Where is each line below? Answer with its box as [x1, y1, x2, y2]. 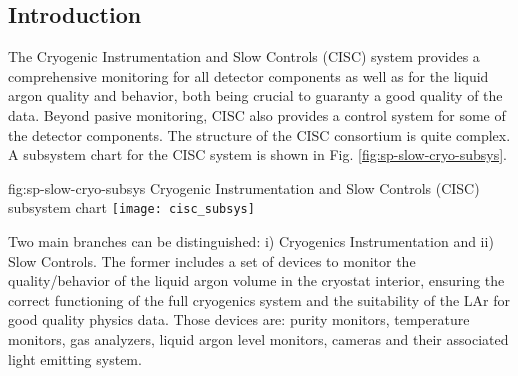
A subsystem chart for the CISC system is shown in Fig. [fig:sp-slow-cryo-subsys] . [8, 144, 507, 165]
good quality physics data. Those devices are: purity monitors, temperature [8, 309, 470, 330]
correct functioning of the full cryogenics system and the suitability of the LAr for [8, 289, 510, 310]
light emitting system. [8, 348, 142, 369]
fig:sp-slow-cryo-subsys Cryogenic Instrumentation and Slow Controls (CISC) [8, 177, 480, 198]
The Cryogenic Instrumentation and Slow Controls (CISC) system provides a [8, 46, 480, 67]
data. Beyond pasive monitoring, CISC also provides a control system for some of [8, 104, 506, 125]
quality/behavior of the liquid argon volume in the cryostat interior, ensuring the [8, 270, 505, 291]
